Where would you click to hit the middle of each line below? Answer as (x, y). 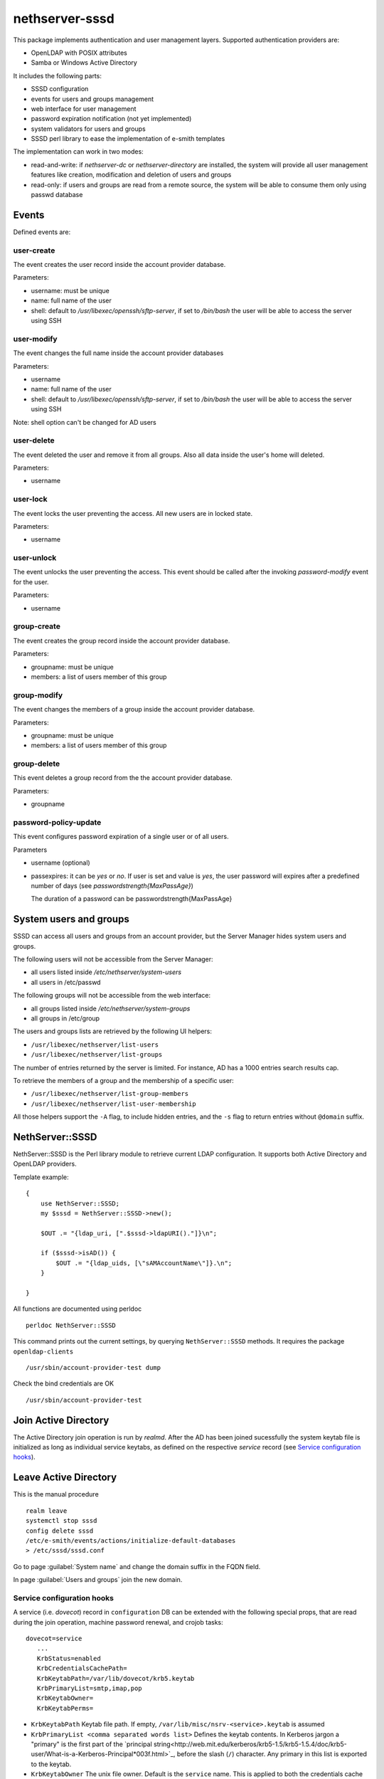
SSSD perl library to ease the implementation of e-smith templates (128, 139)
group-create (37, 626)
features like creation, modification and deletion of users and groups (131, 175)
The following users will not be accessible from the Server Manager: (113, 959)
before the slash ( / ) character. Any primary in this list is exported (272, 1754)
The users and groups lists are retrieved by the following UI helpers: (113, 1031)
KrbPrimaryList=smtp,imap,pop (89, 1688)
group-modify (38, 695)
